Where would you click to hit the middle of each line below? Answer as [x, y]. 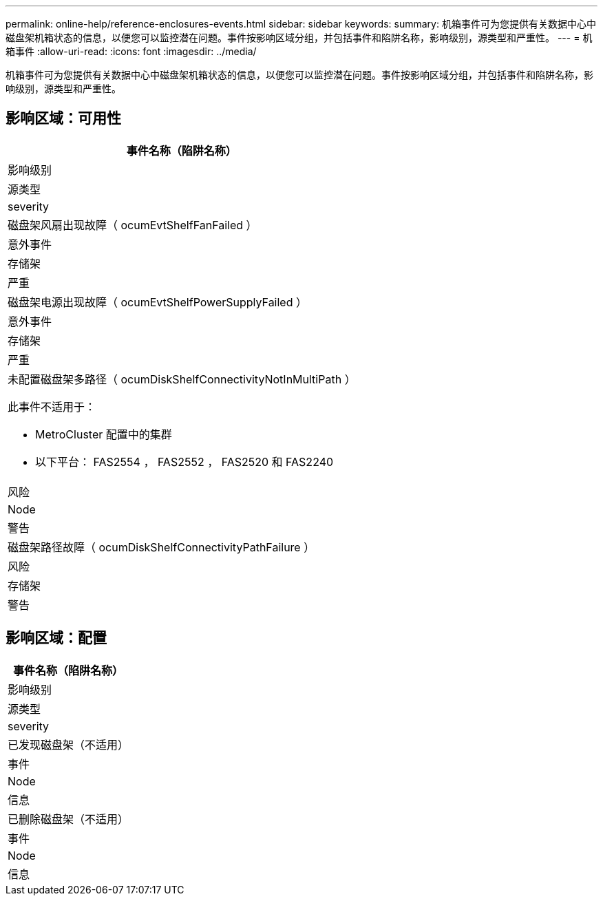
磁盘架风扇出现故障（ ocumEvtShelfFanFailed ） [133, 225]
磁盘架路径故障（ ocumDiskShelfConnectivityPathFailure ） [161, 547]
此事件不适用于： [52, 406]
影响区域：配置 [56, 638]
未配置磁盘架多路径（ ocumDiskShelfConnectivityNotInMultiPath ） [182, 379]
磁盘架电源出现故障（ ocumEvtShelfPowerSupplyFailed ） [157, 302]
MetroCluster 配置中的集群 [104, 434]
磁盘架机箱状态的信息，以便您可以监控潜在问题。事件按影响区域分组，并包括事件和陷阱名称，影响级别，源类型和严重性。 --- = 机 [299, 38]
